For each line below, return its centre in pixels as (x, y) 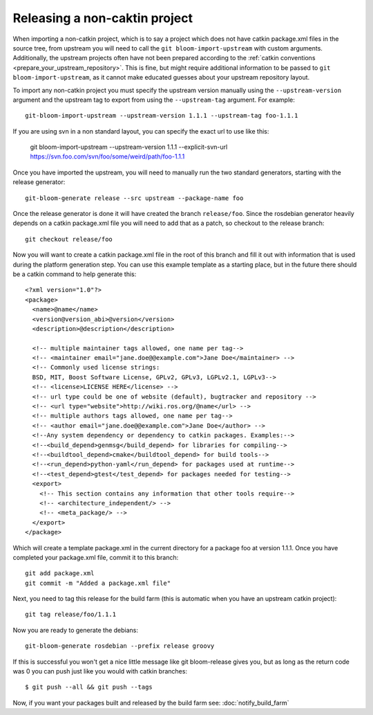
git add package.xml (60, 573)
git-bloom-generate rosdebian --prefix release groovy (120, 646)
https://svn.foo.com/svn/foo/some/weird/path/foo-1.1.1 (107, 156)
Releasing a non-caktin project (103, 18)
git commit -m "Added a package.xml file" (98, 583)
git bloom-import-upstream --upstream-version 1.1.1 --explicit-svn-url (129, 147)
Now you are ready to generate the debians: (75, 630)
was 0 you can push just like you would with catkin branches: (100, 671)
